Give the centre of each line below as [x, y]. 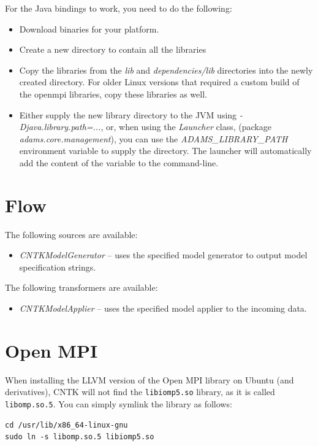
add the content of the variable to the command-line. [119, 162]
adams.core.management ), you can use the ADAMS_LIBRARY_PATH [153, 138]
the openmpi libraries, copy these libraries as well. [113, 94]
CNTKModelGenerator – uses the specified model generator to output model [163, 255]
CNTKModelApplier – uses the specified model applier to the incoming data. [163, 308]
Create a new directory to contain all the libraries [113, 49]
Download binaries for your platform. [89, 29]
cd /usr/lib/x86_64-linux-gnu [66, 425]
